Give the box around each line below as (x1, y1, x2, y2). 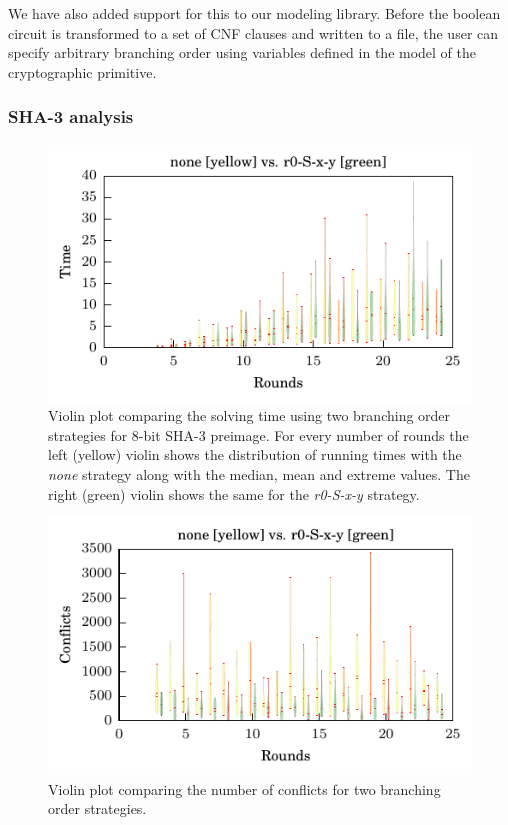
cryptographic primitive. (8, 61, 157, 82)
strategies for (48, 424, 128, 445)
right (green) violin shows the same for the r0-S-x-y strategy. (48, 483, 420, 504)
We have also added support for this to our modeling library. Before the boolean (8, 3, 501, 23)
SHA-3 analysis (8, 104, 134, 129)
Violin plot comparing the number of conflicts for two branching (48, 778, 441, 799)
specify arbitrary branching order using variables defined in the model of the (8, 42, 477, 63)
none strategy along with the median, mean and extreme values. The (48, 463, 470, 484)
